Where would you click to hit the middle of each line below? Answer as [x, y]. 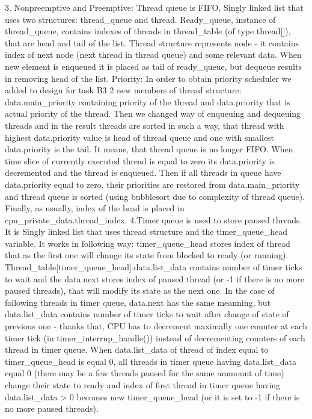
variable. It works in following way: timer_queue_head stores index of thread [148, 243]
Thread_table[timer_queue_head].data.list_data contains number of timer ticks [154, 267]
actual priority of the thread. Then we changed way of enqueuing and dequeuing [153, 113]
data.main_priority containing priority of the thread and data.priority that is [148, 101]
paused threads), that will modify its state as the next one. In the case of [140, 290]
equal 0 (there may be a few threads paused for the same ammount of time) [145, 373]
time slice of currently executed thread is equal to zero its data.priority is [140, 160]
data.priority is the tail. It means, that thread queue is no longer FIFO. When [149, 149]
